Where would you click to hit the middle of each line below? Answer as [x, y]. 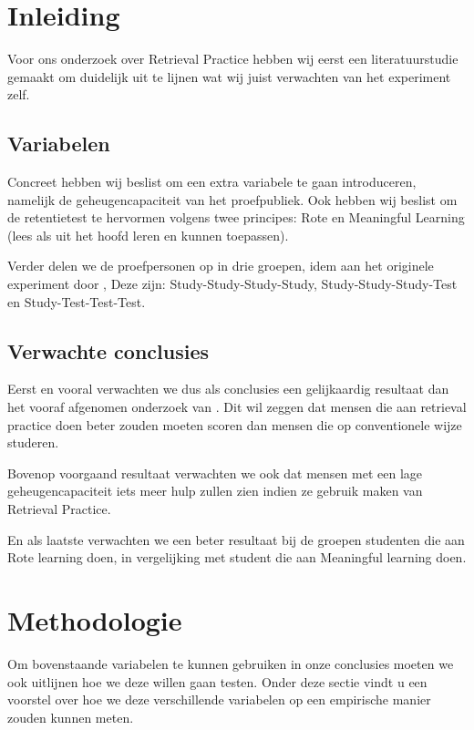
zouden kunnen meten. [71, 717]
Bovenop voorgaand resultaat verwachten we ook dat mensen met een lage [215, 473]
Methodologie [95, 620]
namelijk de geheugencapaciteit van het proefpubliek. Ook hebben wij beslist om [232, 199]
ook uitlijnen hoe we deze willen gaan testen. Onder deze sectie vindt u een [217, 681]
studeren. [33, 442]
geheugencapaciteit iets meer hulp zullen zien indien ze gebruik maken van [215, 491]
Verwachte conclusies [108, 350]
